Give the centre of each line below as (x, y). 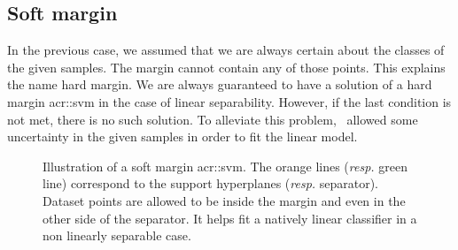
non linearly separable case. (117, 235)
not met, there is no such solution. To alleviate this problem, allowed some (213, 119)
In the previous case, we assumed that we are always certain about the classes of (226, 50)
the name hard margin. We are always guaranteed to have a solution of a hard (220, 84)
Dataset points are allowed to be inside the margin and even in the (224, 200)
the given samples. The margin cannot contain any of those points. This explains (226, 67)
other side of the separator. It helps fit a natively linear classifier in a (230, 218)
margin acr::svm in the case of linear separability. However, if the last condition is (229, 101)
